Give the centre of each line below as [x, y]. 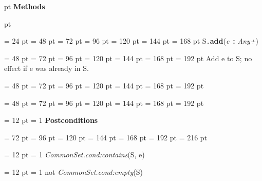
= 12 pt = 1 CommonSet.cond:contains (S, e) [74, 155]
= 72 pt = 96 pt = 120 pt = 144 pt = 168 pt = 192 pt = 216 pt [106, 137]
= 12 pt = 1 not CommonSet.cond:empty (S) [73, 172]
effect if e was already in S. [46, 68]
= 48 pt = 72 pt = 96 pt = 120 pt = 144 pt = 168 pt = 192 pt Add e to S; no [128, 58]
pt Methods [25, 6]
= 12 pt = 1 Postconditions [51, 120]
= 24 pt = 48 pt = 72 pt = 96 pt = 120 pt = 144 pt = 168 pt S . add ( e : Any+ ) [132, 41]
